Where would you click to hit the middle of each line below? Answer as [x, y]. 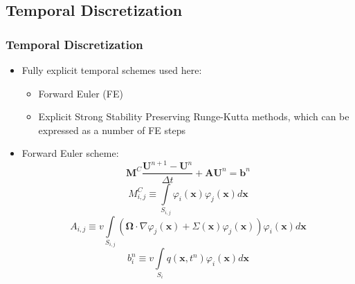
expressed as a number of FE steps [112, 130]
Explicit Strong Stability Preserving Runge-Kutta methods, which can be [194, 116]
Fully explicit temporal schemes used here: [112, 70]
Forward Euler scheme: [70, 153]
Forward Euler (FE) [81, 93]
